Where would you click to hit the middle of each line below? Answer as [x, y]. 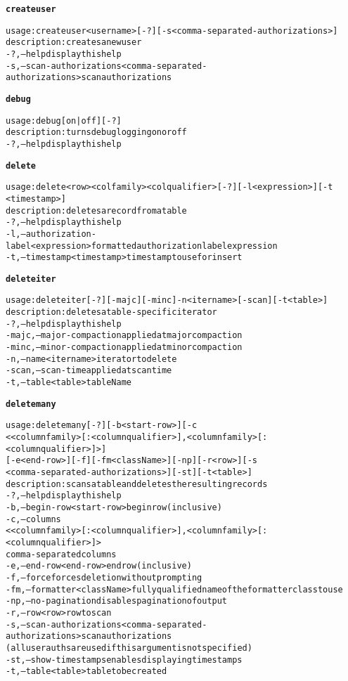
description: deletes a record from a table [96, 210]
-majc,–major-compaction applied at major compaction [124, 336]
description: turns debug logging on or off [96, 132]
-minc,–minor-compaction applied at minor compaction [124, 348]
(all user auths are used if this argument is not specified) [129, 648]
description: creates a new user [74, 43]
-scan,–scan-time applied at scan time [89, 371]
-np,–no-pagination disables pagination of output [117, 601]
